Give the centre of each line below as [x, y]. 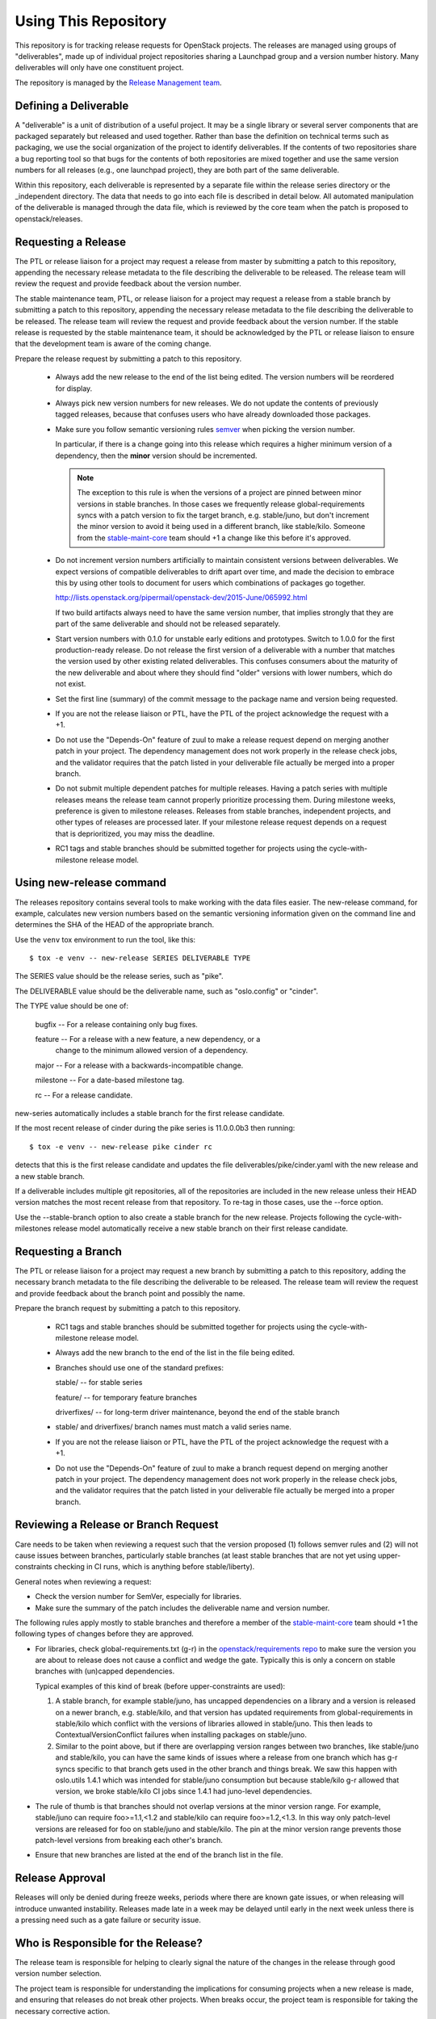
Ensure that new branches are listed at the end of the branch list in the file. [159, 1855]
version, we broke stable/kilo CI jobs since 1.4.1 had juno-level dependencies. [184, 1791]
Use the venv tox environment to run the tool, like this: [105, 939]
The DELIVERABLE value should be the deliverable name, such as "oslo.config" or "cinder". [167, 991]
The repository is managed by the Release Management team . [118, 82]
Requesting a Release [71, 242]
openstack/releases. [49, 219]
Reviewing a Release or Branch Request [117, 1525]
